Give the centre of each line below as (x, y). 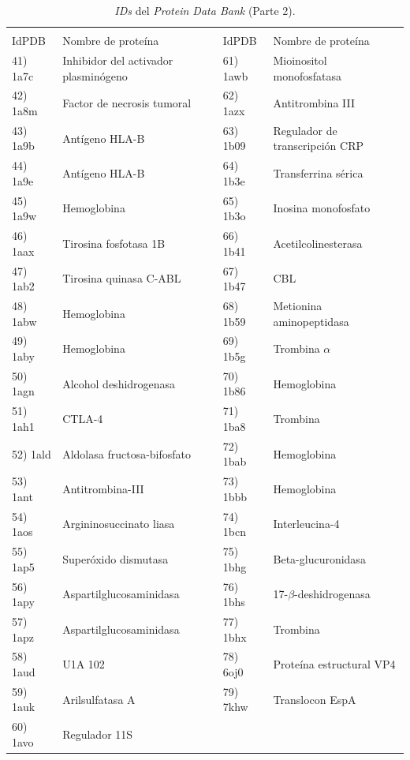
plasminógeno (95, 75)
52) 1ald (32, 453)
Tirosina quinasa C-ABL (122, 278)
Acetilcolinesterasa (318, 243)
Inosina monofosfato (322, 208)
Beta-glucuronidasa (319, 558)
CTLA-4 (83, 419)
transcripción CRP (319, 146)
